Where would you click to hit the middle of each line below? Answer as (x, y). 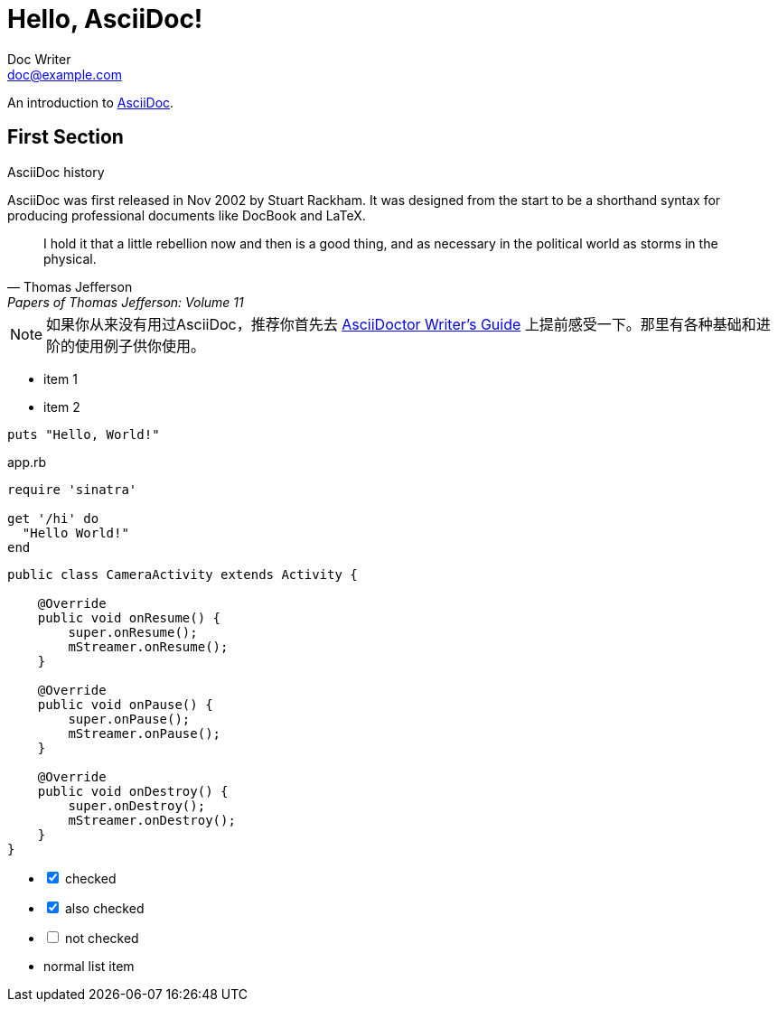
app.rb (27, 462)
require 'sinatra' (72, 489)
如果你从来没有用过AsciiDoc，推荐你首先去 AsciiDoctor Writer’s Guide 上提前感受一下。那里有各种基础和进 (408, 324)
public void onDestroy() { (133, 791)
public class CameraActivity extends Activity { (183, 574)
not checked (102, 938)
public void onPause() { (125, 704)
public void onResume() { (129, 617)
